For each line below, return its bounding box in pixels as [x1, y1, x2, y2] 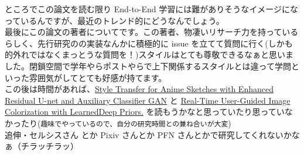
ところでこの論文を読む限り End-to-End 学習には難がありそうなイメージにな [5, 3, 299, 15]
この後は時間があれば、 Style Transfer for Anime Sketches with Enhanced [5, 83, 274, 95]
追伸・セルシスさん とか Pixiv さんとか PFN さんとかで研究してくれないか [5, 128, 292, 140]
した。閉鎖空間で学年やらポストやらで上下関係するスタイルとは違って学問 [5, 59, 291, 72]
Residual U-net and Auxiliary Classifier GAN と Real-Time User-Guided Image [5, 94, 291, 106]
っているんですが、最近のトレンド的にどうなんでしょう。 [5, 14, 224, 26]
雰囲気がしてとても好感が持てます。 [29, 71, 167, 83]
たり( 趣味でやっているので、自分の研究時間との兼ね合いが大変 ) [21, 117, 231, 129]
